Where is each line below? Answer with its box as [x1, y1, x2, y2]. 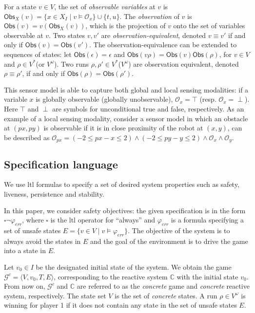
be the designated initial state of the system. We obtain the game [36, 261, 232, 272]
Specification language [4, 156, 118, 171]
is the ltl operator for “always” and [50, 215, 156, 225]
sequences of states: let [4, 49, 72, 59]
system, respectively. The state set [4, 290, 106, 300]
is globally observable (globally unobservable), [36, 94, 173, 104]
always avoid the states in [4, 236, 81, 246]
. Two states [49, 30, 85, 40]
